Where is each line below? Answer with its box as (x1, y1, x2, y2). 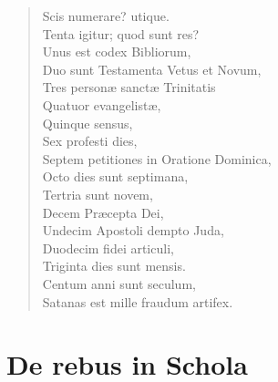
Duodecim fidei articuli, (42, 238, 174, 257)
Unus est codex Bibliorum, (42, 42, 191, 61)
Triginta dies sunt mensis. (42, 256, 186, 275)
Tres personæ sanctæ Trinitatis (42, 77, 216, 97)
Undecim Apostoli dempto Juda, (42, 221, 224, 240)
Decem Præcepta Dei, (42, 202, 164, 222)
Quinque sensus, (42, 113, 133, 132)
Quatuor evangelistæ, (42, 95, 161, 114)
